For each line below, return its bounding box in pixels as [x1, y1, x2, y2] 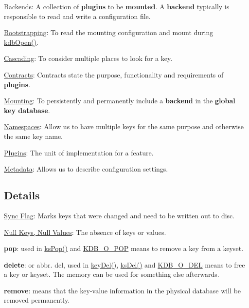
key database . [4, 105, 50, 115]
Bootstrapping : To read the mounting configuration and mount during [4, 27, 213, 38]
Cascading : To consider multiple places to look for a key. [4, 53, 173, 63]
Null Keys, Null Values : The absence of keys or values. [4, 227, 166, 237]
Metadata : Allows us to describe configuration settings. [4, 164, 168, 174]
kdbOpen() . [4, 37, 38, 47]
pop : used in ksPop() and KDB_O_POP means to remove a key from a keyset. [4, 243, 244, 253]
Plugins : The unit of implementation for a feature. [4, 147, 154, 157]
